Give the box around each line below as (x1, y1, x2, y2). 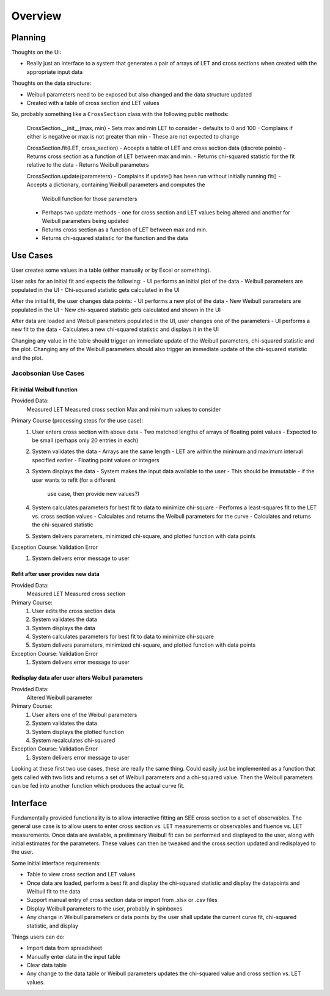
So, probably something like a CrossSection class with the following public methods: (11, 111, 229, 118)
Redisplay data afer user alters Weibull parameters (11, 674, 143, 682)
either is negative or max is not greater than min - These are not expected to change (26, 133, 240, 140)
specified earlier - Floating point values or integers (32, 456, 159, 463)
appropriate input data (26, 68, 83, 76)
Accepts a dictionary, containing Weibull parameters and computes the (26, 181, 205, 189)
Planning (11, 32, 46, 43)
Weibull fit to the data (26, 887, 81, 895)
